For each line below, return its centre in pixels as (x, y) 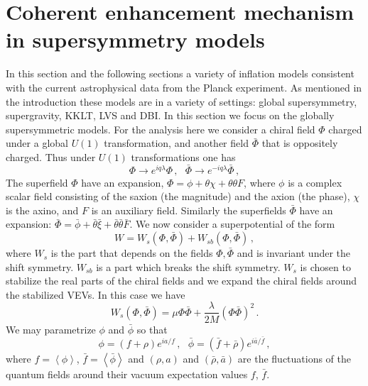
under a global (37, 143)
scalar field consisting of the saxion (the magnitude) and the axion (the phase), (178, 196)
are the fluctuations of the (294, 358)
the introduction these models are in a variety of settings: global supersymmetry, (182, 101)
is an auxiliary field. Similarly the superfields (189, 210)
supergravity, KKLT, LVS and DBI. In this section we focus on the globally (170, 115)
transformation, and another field (176, 143)
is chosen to (325, 266)
